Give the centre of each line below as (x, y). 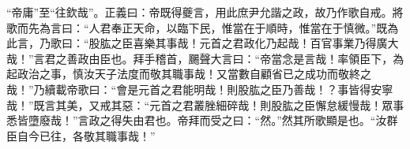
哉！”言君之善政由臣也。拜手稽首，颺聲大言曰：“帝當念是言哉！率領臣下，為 (205, 58)
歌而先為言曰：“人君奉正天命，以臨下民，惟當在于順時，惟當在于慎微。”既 (197, 27)
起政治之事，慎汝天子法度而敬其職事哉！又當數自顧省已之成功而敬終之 (189, 74)
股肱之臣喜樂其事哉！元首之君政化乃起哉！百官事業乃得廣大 (244, 43)
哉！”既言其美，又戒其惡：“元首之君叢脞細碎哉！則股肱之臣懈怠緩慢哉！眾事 (205, 104)
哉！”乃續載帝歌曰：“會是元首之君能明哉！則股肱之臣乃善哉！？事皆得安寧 (200, 89)
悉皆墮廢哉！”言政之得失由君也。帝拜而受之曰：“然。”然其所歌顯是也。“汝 (197, 120)
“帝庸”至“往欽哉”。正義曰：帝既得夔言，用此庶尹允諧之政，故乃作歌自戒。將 (205, 12)
